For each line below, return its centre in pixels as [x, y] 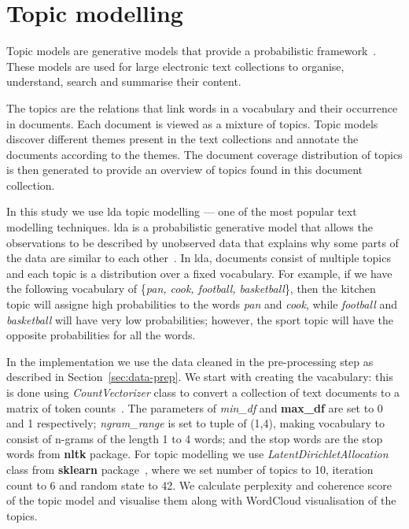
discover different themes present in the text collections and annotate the [182, 139]
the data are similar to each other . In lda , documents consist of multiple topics [199, 258]
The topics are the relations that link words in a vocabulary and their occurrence [202, 107]
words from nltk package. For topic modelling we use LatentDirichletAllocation [197, 454]
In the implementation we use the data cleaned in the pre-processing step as [190, 361]
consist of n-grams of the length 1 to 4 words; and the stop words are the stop [195, 438]
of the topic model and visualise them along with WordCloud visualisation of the [201, 500]
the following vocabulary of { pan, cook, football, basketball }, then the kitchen [191, 289]
